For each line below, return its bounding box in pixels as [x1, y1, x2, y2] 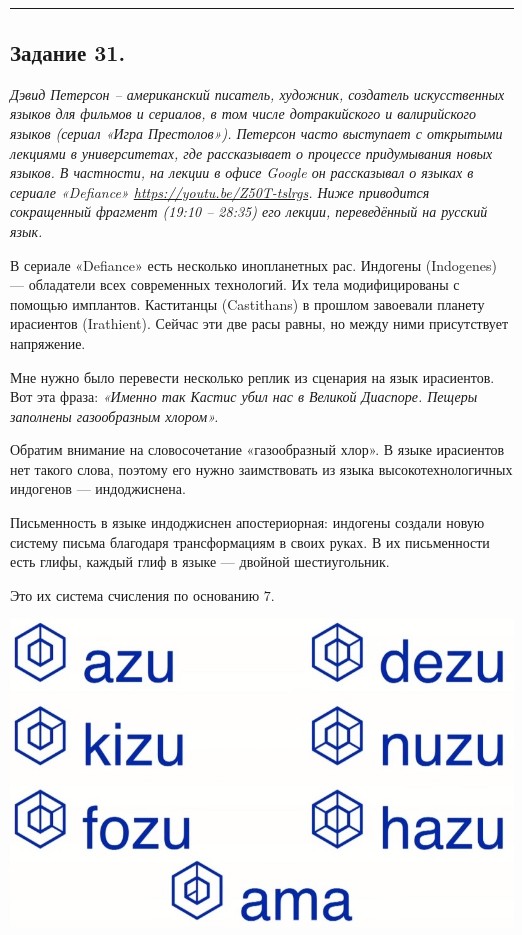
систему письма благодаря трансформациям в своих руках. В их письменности [10, 531, 490, 552]
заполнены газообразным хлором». [10, 405, 219, 426]
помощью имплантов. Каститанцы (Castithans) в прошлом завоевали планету [10, 293, 485, 314]
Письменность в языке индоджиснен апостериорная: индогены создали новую [10, 512, 485, 533]
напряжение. [10, 332, 86, 353]
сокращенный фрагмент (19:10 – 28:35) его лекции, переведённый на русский [10, 201, 488, 222]
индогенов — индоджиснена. [10, 478, 186, 499]
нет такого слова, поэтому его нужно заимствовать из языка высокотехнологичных [10, 458, 513, 479]
